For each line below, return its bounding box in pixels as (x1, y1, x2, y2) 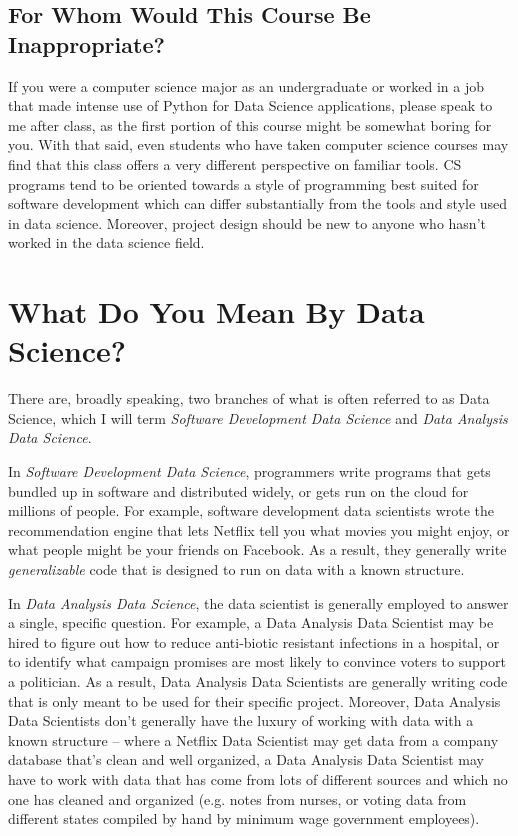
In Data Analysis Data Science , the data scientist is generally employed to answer (8, 592, 509, 613)
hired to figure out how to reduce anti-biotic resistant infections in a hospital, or (8, 631, 500, 652)
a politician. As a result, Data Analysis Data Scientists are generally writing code (8, 670, 508, 691)
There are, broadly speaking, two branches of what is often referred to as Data (8, 388, 490, 409)
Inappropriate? (8, 28, 165, 59)
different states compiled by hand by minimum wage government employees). (8, 808, 480, 829)
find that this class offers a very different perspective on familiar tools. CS (8, 153, 462, 174)
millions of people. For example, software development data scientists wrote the (8, 500, 494, 521)
